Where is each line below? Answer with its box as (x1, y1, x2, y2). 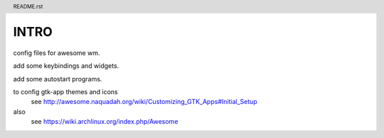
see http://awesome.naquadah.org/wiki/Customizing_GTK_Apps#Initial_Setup (31, 98, 257, 106)
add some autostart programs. (13, 74, 102, 83)
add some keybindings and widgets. (13, 62, 119, 70)
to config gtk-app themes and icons (13, 88, 118, 96)
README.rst (13, 3, 43, 10)
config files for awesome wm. (13, 48, 100, 57)
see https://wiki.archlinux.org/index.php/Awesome (31, 117, 178, 126)
